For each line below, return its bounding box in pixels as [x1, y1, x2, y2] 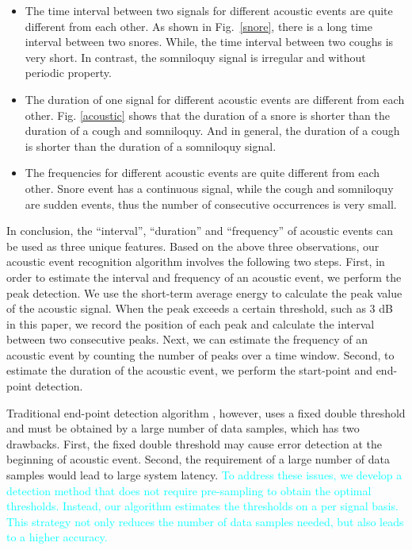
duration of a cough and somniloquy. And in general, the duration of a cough [25, 122, 400, 139]
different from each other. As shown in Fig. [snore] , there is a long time [25, 17, 372, 34]
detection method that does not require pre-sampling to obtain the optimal [6, 482, 372, 498]
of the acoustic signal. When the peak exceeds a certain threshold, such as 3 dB [6, 300, 393, 317]
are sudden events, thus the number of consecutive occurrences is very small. [25, 195, 397, 212]
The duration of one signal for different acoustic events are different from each [25, 90, 405, 107]
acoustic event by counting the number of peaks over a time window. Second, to [6, 346, 395, 363]
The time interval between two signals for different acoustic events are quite [25, 2, 393, 18]
